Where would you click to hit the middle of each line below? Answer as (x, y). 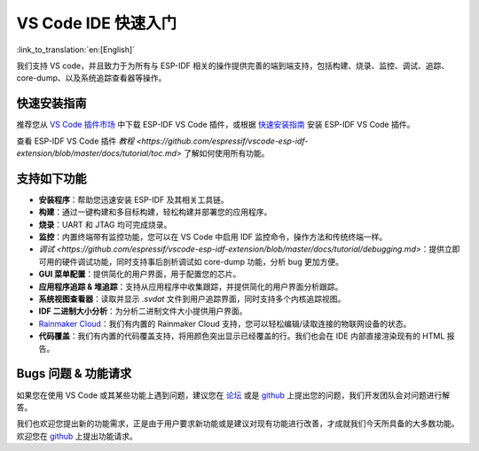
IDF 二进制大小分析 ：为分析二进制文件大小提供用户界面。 (143, 311)
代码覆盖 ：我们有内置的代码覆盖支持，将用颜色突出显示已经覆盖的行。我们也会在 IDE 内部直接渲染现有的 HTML (242, 336)
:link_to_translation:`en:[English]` (76, 50)
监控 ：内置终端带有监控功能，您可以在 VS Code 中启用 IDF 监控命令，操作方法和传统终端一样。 (213, 237)
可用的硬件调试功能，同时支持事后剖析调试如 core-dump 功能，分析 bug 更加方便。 (191, 261)
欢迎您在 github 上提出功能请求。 (77, 436)
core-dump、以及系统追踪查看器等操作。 (91, 78)
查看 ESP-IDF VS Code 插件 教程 (75, 141)
